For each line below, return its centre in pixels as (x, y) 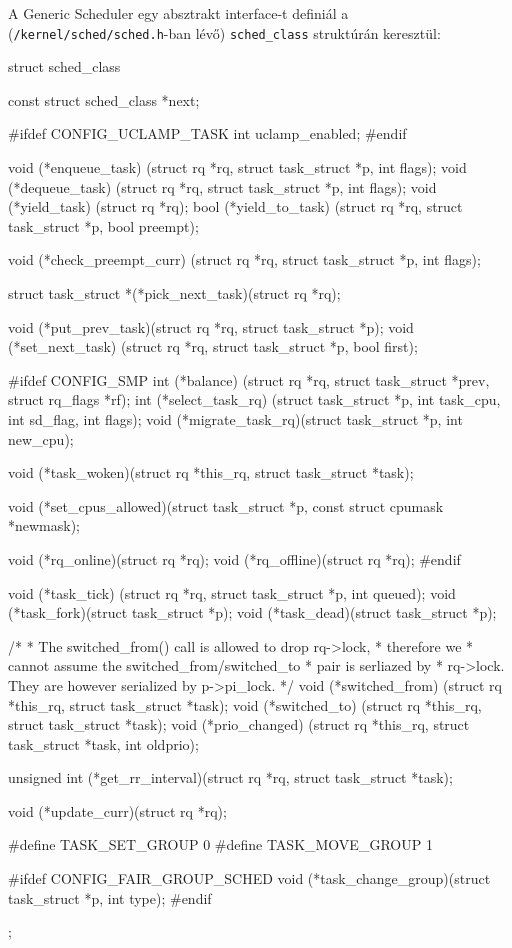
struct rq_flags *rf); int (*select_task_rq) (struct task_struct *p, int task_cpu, (254, 399)
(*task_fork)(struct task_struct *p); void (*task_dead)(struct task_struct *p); (252, 612)
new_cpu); (41, 438)
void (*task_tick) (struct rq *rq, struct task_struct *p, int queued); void (232, 592)
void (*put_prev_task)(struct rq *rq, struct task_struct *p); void (211, 326)
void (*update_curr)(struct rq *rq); (117, 810)
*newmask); (44, 525)
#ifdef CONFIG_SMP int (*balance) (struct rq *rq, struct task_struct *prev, (249, 379)
